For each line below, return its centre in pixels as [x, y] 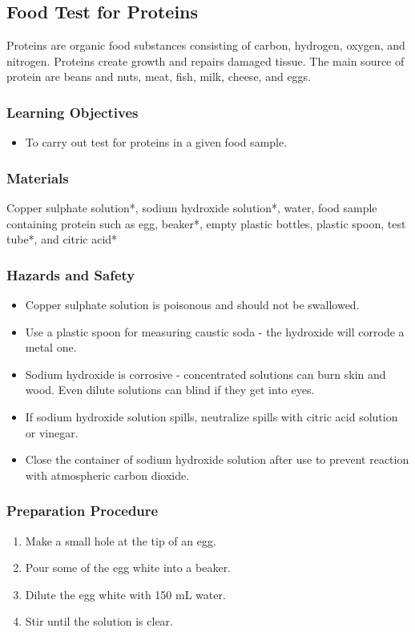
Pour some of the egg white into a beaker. [128, 568]
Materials [38, 177]
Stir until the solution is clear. [99, 621]
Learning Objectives [73, 112]
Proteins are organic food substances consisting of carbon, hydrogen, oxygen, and [206, 45]
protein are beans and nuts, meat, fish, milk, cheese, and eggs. [159, 76]
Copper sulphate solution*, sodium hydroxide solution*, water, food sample [192, 208]
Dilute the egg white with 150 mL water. [125, 594]
